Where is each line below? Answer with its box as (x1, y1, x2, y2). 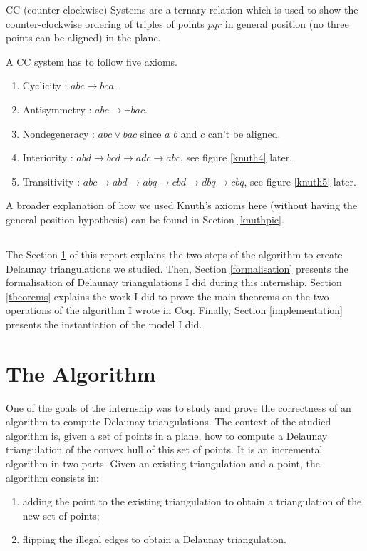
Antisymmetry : (22, 101, 92, 116)
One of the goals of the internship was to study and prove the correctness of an (6, 400, 351, 415)
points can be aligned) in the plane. (6, 30, 161, 45)
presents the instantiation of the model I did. (6, 316, 202, 331)
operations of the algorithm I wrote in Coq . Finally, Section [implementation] (6, 303, 343, 318)
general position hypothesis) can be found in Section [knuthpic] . (6, 211, 284, 226)
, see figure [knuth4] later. (180, 150, 293, 165)
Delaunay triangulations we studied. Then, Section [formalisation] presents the (6, 261, 348, 275)
